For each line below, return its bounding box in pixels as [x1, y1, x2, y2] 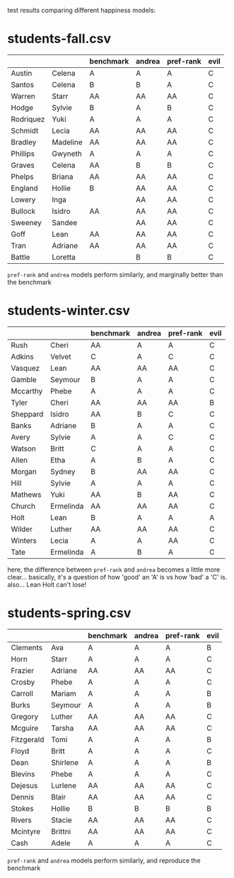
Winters [11, 536, 37, 545]
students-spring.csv [7, 605, 131, 621]
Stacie [50, 815, 72, 825]
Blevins [11, 769, 35, 779]
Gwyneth [52, 149, 83, 158]
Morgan [11, 466, 37, 476]
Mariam [50, 688, 76, 698]
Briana [52, 171, 74, 181]
